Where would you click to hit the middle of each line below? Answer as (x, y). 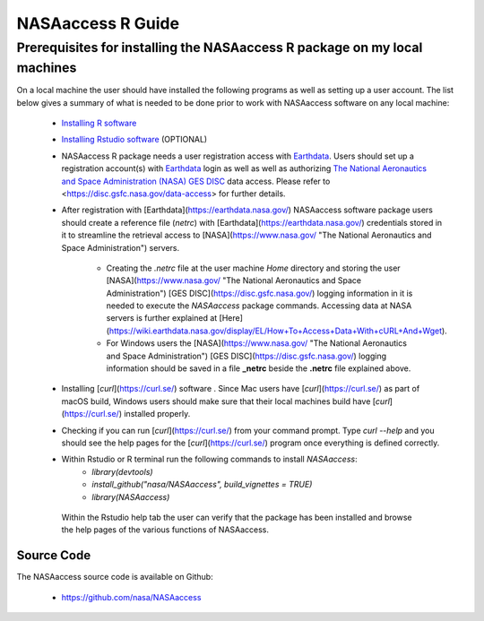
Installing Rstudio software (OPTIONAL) (134, 140)
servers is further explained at (162, 318)
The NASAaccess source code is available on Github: (115, 577)
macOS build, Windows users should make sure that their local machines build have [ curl (225, 401)
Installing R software (99, 123)
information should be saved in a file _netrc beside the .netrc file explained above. (259, 368)
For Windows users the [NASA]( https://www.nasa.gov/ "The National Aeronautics (257, 343)
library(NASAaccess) (131, 496)
